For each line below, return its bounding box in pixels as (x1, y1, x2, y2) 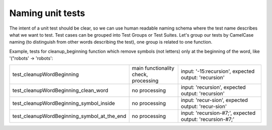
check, (131, 71, 148, 78)
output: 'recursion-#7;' (180, 115, 235, 122)
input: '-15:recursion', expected (180, 68, 255, 75)
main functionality (131, 64, 175, 71)
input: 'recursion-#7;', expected (180, 109, 256, 116)
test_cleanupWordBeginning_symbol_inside (12, 99, 115, 106)
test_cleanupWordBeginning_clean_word (12, 87, 108, 94)
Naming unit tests (9, 8, 85, 19)
